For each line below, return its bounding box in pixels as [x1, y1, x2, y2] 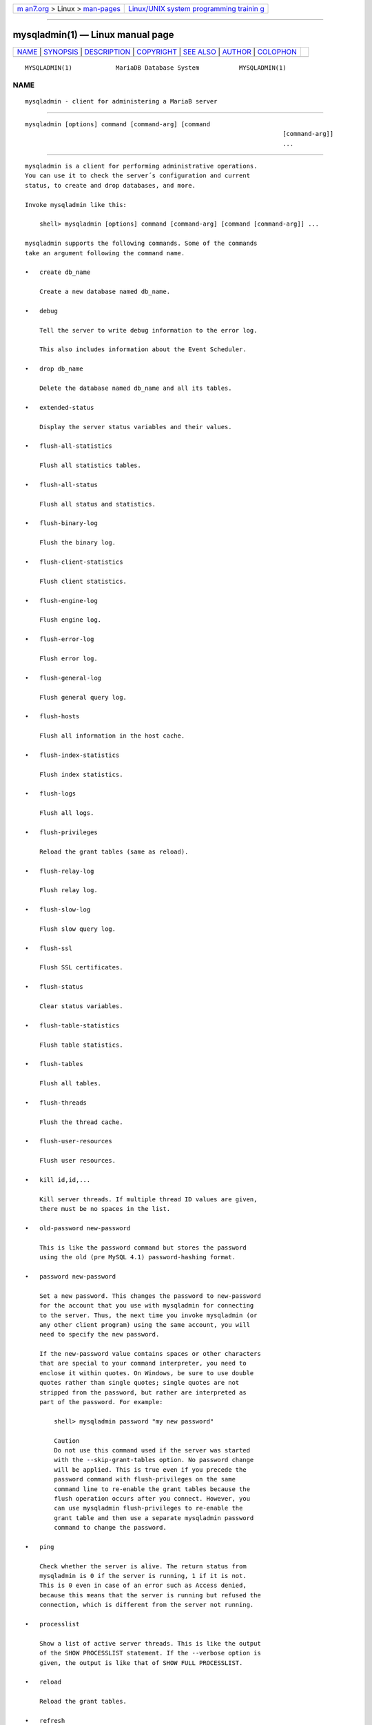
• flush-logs [25, 790, 76, 798]
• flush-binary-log [25, 520, 98, 527]
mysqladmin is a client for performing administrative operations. [25, 162, 258, 170]
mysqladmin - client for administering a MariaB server [25, 97, 218, 106]
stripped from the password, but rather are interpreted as [39, 1388, 247, 1397]
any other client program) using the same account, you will [39, 1321, 251, 1328]
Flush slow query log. [39, 925, 116, 933]
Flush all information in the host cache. [39, 732, 185, 740]
